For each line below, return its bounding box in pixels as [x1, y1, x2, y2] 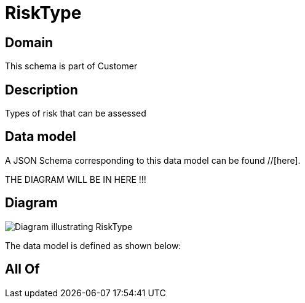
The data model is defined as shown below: [5, 240, 181, 251]
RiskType [5, 2, 82, 23]
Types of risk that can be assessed [5, 108, 146, 119]
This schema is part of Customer [5, 61, 138, 72]
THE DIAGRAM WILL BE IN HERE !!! [5, 174, 146, 185]
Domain [5, 34, 53, 50]
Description [5, 82, 78, 98]
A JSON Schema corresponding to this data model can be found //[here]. [5, 155, 301, 166]
